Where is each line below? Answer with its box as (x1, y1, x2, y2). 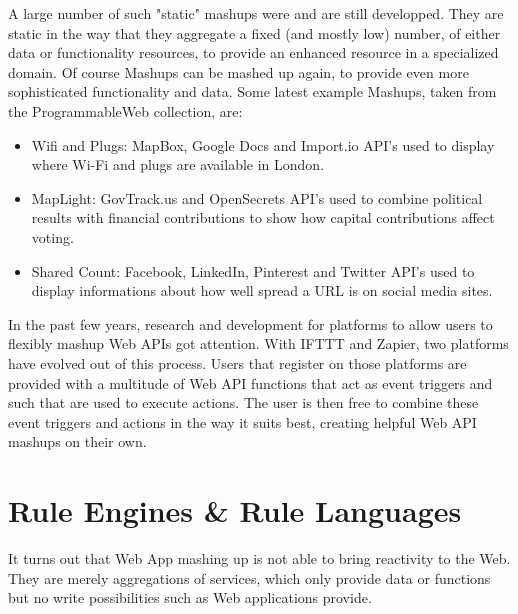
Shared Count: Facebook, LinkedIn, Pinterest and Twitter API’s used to (31, 260, 475, 281)
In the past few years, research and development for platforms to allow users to (8, 313, 493, 334)
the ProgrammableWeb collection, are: (8, 100, 243, 121)
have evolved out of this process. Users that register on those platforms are (8, 352, 467, 373)
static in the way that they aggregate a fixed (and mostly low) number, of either (8, 22, 501, 43)
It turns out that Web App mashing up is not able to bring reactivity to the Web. (8, 548, 511, 568)
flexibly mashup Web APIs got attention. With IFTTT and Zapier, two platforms (8, 333, 509, 354)
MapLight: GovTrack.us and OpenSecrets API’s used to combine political (31, 187, 483, 208)
